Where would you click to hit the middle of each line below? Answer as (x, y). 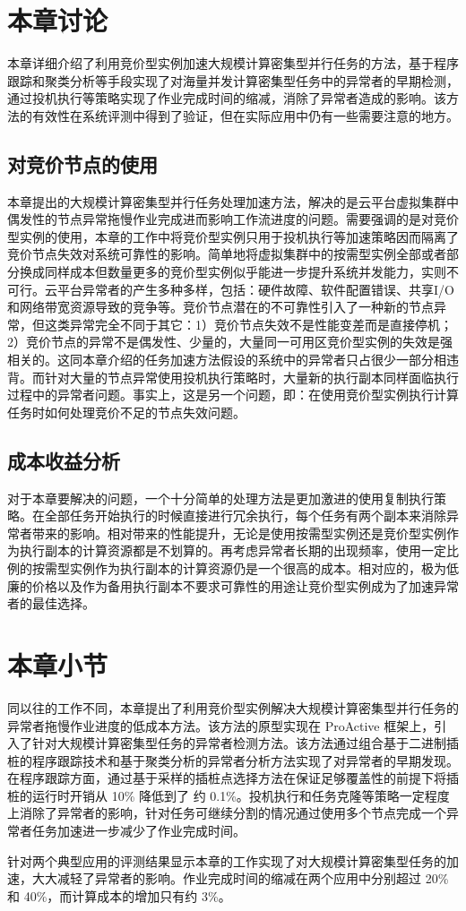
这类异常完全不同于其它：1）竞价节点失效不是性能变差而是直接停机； (248, 324)
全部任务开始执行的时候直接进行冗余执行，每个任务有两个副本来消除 (245, 516)
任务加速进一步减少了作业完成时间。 (138, 831)
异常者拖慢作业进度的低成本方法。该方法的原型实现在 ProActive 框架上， (221, 725)
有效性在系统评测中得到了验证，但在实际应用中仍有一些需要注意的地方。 (245, 115)
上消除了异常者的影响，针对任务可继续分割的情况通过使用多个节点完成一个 (227, 813)
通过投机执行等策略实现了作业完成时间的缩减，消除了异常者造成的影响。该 (227, 98)
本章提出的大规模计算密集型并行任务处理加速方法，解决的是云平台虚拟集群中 (233, 201)
